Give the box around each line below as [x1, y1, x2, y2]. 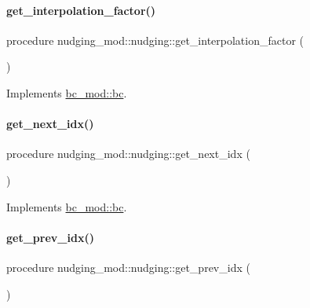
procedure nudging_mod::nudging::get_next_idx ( [6, 145, 250, 162]
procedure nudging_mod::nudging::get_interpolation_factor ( [6, 31, 305, 48]
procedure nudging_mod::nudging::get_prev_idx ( [6, 258, 250, 275]
